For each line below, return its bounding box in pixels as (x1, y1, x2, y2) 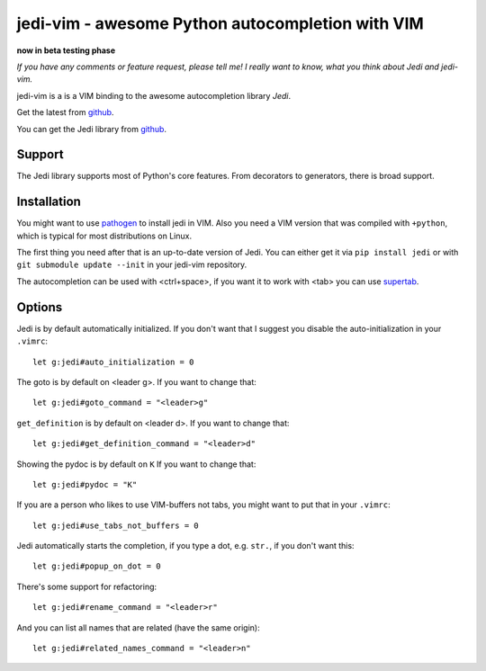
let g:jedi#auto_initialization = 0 (32, 356, 194, 367)
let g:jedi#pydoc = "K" (32, 479, 138, 489)
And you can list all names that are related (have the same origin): (16, 622, 260, 633)
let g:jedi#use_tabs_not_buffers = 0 (32, 520, 200, 531)
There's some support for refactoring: (16, 581, 157, 592)
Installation (16, 194, 81, 210)
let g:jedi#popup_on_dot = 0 (32, 561, 161, 571)
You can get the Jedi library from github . (16, 123, 166, 134)
